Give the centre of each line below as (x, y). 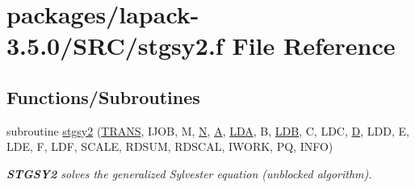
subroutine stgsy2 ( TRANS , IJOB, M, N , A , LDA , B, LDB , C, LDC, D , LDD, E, (208, 130)
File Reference (314, 46)
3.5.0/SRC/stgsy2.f (115, 46)
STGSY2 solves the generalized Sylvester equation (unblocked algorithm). (189, 173)
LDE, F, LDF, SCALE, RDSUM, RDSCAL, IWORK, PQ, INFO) (170, 146)
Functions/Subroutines (103, 96)
